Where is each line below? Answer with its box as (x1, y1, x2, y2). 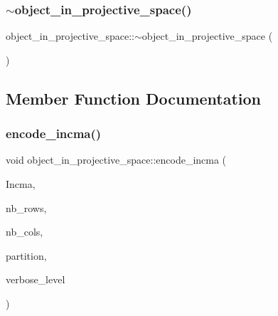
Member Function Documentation (6, 87, 262, 109)
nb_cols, (6, 224, 43, 239)
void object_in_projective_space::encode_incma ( (6, 152, 227, 167)
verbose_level (6, 272, 65, 287)
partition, (6, 248, 47, 263)
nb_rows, (6, 200, 47, 215)
